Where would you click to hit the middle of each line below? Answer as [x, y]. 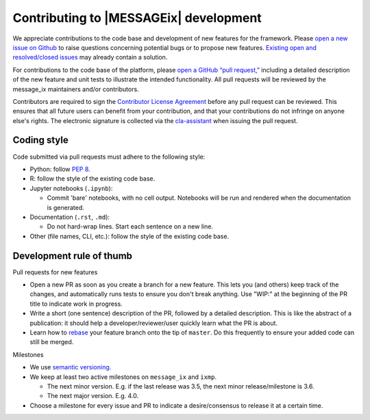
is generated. [66, 207]
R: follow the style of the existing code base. [92, 179]
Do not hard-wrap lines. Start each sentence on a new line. [130, 226]
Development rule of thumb [73, 255]
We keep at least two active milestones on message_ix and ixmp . [123, 377]
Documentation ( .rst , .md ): [70, 217]
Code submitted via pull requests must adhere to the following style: [109, 157]
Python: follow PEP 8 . [60, 169]
